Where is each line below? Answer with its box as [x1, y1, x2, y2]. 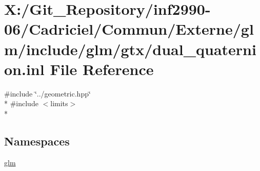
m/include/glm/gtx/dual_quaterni [4, 38, 256, 59]
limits [50, 98, 68, 109]
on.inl [4, 58, 45, 79]
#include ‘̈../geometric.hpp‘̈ [4, 88, 91, 99]
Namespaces [4, 133, 70, 149]
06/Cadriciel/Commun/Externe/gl [4, 18, 254, 39]
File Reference [50, 58, 154, 79]
